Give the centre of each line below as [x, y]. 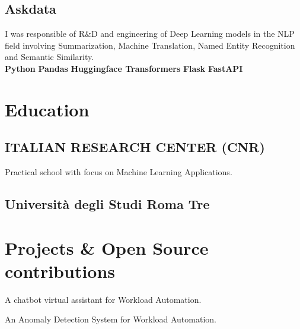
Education [47, 109]
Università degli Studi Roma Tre [107, 204]
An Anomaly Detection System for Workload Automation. [111, 319]
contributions [60, 271]
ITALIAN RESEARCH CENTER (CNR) [135, 147]
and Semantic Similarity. [50, 57]
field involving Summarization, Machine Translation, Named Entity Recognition [150, 45]
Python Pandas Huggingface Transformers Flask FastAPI [124, 68]
